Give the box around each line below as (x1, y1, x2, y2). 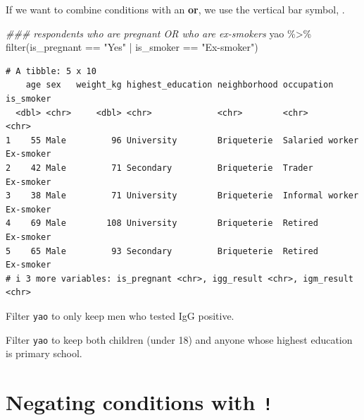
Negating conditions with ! (6, 387, 273, 416)
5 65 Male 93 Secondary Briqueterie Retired (6, 246, 318, 256)
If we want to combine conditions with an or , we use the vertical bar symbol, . (6, 2, 345, 16)
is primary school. (6, 346, 82, 361)
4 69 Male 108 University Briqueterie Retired (6, 218, 318, 229)
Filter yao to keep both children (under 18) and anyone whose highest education (6, 332, 353, 347)
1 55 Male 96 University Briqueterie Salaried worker (6, 135, 359, 145)
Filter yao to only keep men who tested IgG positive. (6, 308, 234, 323)
